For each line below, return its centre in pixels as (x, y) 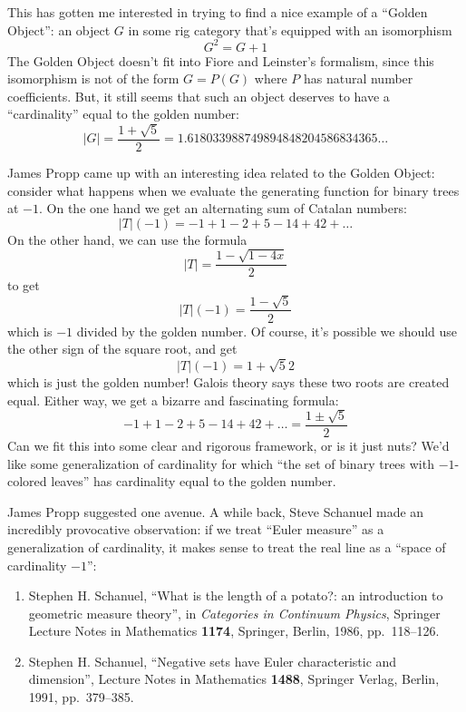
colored (27, 481)
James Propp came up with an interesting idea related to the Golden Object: (221, 172)
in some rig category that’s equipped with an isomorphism (290, 29)
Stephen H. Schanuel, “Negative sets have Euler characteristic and (213, 661)
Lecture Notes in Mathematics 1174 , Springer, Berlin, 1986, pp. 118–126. (234, 631)
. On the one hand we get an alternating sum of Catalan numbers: (223, 208)
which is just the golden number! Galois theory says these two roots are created (228, 381)
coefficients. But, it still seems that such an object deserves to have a (199, 96)
